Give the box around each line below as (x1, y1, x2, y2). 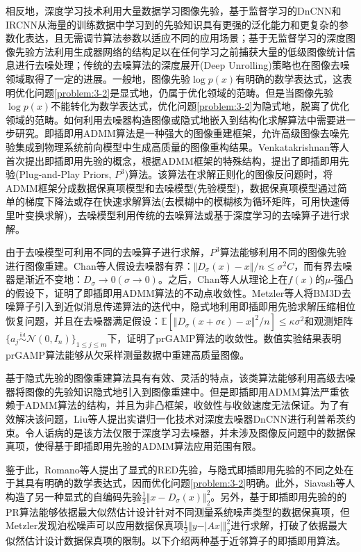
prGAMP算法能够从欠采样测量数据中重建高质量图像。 (6, 347, 250, 362)
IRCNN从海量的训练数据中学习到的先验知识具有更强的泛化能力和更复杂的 (6, 17, 339, 31)
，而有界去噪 (294, 258, 353, 273)
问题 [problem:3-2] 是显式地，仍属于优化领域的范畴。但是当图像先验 (34, 85, 334, 99)
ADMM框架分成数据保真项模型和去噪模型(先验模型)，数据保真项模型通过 (6, 180, 337, 195)
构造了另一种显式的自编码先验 (6, 489, 142, 503)
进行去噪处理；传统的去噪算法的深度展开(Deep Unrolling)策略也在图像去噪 (15, 58, 350, 72)
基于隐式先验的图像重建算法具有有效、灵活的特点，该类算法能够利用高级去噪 (6, 371, 355, 385)
